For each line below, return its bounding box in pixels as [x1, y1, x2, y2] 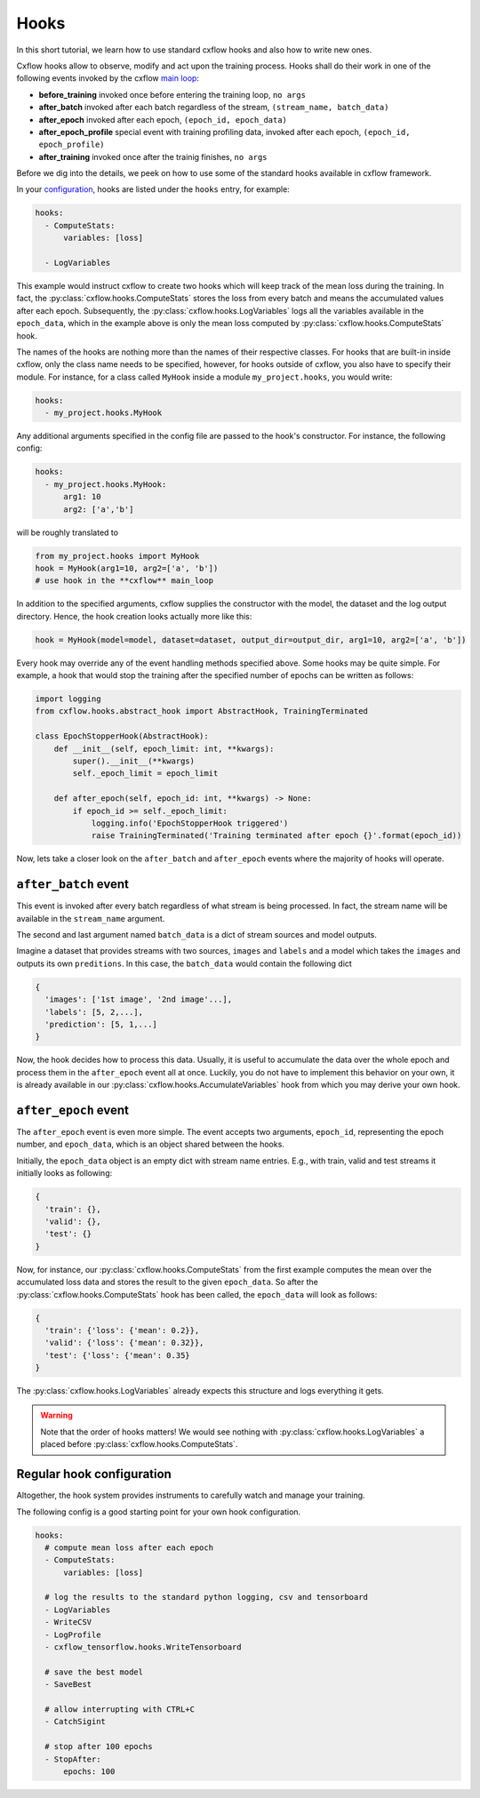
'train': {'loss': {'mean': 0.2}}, [44, 1325, 200, 1335]
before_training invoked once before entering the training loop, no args [38, 89, 307, 100]
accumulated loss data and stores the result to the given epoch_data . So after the [16, 1276, 319, 1288]
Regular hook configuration [16, 1466, 172, 1482]
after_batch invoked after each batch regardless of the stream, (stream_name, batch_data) [38, 102, 389, 113]
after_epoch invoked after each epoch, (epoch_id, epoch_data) [38, 114, 288, 124]
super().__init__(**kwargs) [72, 756, 196, 766]
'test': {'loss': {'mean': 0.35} [44, 1350, 190, 1360]
